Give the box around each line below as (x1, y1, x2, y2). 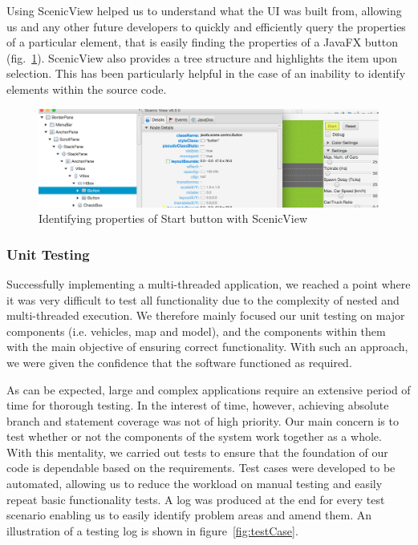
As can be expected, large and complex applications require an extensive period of (6, 381, 411, 398)
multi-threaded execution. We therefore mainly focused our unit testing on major (6, 307, 405, 324)
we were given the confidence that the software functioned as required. (6, 353, 352, 370)
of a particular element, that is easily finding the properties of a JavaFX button (6, 34, 399, 50)
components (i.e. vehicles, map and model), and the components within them (6, 322, 386, 339)
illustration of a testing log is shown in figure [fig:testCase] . (6, 522, 298, 539)
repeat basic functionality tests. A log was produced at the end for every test (6, 490, 385, 507)
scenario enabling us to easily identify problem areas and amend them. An (6, 507, 372, 523)
